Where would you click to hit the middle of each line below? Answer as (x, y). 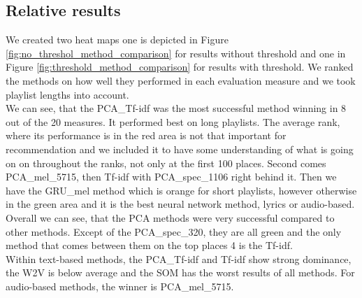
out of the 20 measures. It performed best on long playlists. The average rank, (173, 121)
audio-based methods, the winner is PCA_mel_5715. (120, 286)
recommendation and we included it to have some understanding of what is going (180, 149)
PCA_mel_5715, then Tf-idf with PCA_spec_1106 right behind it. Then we (171, 177)
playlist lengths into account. (67, 94)
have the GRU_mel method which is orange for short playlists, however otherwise (181, 190)
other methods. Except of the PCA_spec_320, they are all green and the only (174, 231)
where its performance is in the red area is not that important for (146, 135)
